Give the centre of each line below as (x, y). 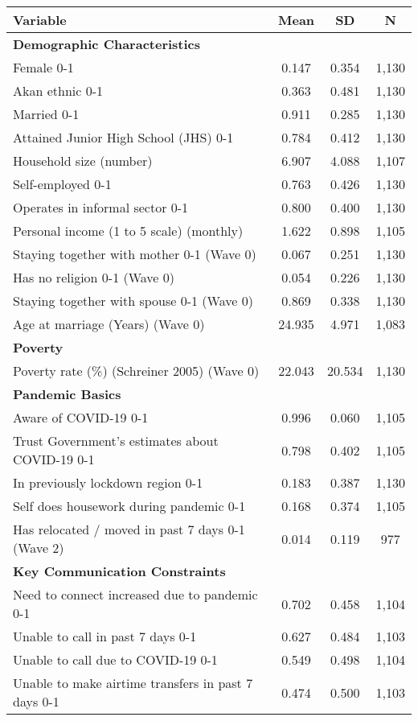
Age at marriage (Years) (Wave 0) (109, 324)
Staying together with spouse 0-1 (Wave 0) (133, 301)
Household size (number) (83, 161)
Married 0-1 (46, 114)
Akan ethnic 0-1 (58, 91)
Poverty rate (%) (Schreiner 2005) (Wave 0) (136, 371)
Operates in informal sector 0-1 (101, 207)
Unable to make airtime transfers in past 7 (133, 683)
